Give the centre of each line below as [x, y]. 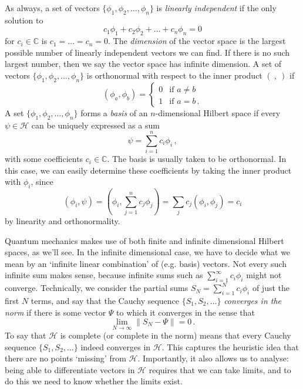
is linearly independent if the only [216, 8]
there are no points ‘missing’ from [65, 358]
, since [42, 182]
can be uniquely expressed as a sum [95, 125]
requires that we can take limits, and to [220, 369]
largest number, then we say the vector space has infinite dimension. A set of [143, 64]
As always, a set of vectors [52, 8]
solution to [24, 20]
